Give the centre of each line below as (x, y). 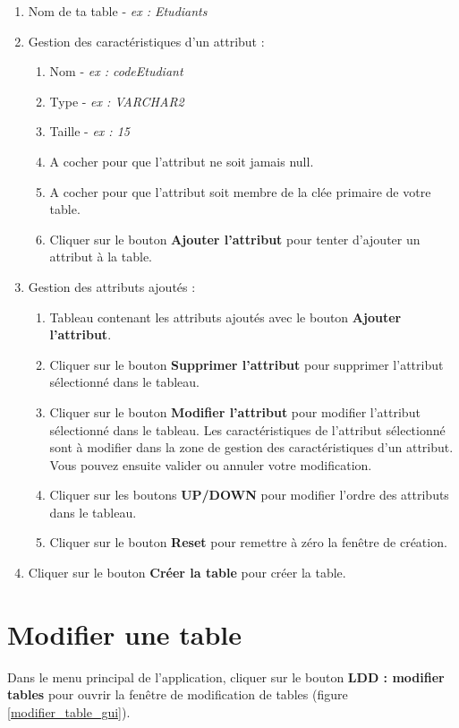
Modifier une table (125, 634)
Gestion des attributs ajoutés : (112, 286)
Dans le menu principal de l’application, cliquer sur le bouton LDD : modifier (226, 677)
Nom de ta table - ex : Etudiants (118, 11)
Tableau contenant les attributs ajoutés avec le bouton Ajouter (225, 317)
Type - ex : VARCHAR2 (117, 101)
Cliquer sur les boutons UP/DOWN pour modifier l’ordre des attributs (249, 495)
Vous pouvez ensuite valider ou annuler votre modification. (211, 464)
